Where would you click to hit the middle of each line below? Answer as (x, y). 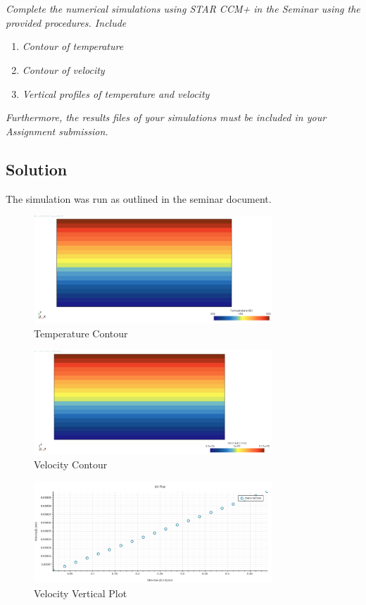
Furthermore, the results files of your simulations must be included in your (166, 117)
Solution (37, 169)
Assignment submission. (57, 131)
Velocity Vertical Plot (81, 593)
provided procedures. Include (66, 22)
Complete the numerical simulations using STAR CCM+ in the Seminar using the (183, 9)
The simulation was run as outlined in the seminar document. (139, 198)
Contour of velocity (63, 69)
